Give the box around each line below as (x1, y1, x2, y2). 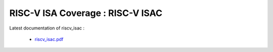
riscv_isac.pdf (34, 36, 64, 42)
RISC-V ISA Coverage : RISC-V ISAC (9, 7, 163, 18)
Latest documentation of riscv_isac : (9, 25, 84, 31)
